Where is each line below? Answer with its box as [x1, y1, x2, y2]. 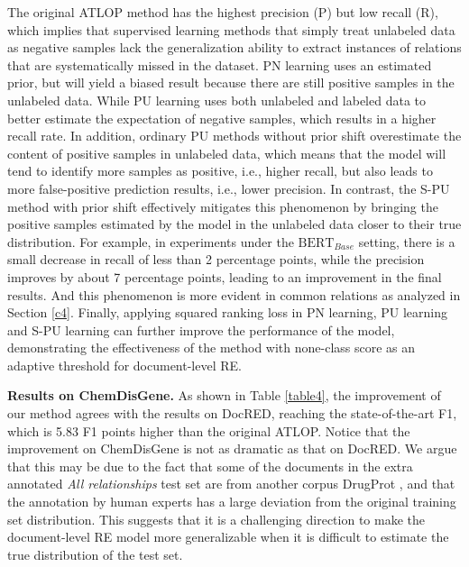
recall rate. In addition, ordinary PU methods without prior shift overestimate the [7, 126, 462, 145]
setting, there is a [358, 232, 455, 251]
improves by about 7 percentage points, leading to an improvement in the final [7, 267, 442, 286]
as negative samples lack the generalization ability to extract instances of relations [7, 38, 462, 57]
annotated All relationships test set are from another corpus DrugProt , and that [7, 474, 455, 493]
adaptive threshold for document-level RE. [7, 355, 242, 374]
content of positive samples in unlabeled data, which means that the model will [7, 143, 446, 162]
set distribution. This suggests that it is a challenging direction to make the [7, 509, 425, 528]
